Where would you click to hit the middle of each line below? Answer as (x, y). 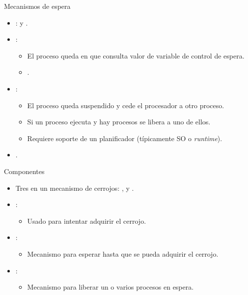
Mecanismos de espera (37, 6)
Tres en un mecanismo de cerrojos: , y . (75, 188)
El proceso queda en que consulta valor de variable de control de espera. (136, 55)
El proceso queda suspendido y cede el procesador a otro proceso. (126, 105)
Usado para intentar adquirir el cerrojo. (87, 221)
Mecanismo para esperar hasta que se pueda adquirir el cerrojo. (123, 253)
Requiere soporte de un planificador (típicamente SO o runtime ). (125, 138)
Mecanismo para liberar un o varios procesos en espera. (110, 287)
